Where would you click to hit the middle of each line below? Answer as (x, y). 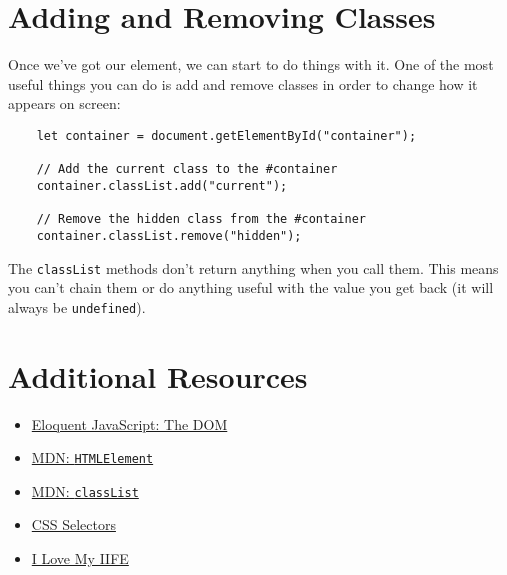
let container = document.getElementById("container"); (226, 135)
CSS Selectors (73, 524)
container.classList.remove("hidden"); (169, 235)
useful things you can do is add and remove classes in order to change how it (243, 83)
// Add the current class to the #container (187, 169)
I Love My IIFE (80, 558)
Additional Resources (158, 375)
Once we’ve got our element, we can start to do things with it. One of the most (251, 64)
